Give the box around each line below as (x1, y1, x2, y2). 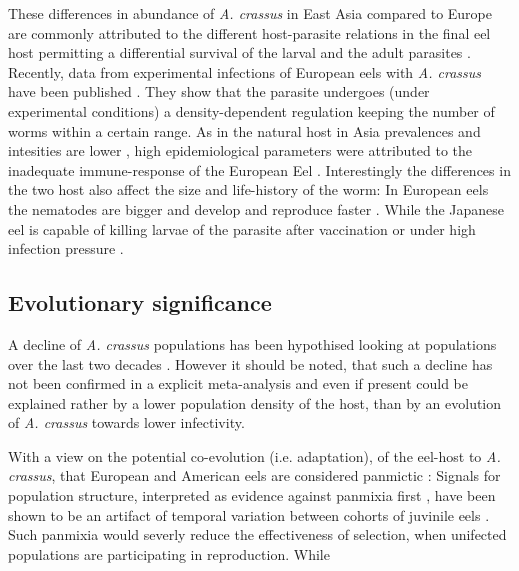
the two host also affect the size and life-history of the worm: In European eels (8, 179, 489, 200)
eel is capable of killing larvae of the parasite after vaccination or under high (8, 218, 476, 239)
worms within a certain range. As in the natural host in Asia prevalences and (8, 120, 481, 141)
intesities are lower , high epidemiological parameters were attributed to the (8, 140, 472, 161)
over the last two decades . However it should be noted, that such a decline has (8, 353, 493, 374)
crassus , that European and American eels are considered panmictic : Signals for (8, 465, 501, 486)
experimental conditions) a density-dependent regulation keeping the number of (8, 100, 495, 121)
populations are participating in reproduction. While (8, 543, 330, 564)
